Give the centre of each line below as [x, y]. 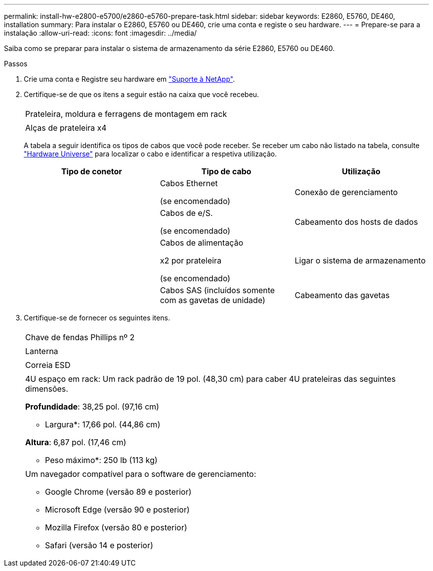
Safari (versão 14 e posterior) [99, 545]
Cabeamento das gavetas [342, 295]
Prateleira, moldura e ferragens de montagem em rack [126, 114]
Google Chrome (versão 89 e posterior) [118, 492]
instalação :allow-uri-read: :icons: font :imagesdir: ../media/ [100, 33]
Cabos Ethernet [189, 183]
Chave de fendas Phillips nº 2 [80, 337]
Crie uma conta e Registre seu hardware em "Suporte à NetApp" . [129, 79]
